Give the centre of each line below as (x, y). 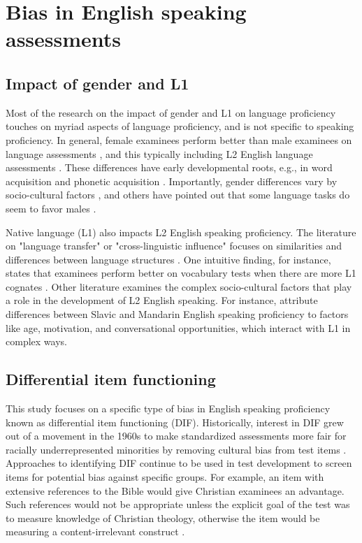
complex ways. (36, 341)
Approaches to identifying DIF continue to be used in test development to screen (179, 463)
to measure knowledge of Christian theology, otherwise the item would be (163, 517)
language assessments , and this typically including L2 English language (159, 153)
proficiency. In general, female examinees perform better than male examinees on (179, 139)
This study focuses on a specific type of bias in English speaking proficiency (168, 408)
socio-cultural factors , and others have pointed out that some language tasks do (178, 195)
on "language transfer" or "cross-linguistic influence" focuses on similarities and (174, 246)
